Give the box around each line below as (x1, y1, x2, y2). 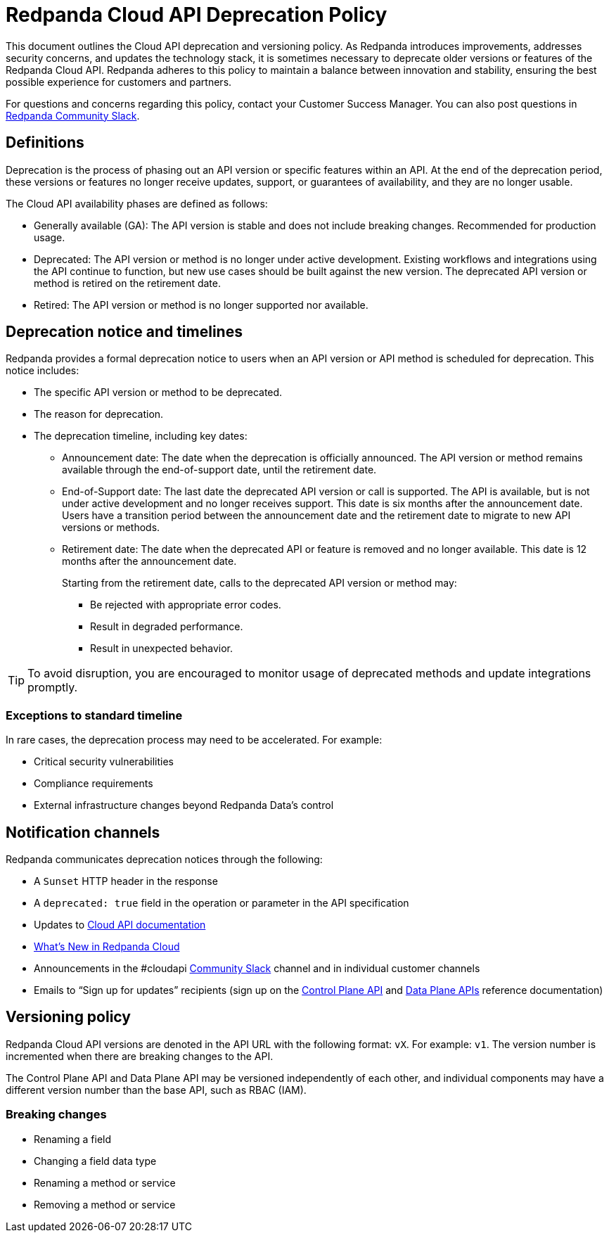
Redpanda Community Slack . (6, 109, 140, 122)
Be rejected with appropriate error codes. (90, 599, 281, 611)
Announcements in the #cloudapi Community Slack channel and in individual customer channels (34, 962, 480, 975)
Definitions (6, 134, 84, 152)
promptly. (27, 680, 78, 695)
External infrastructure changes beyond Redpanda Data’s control (34, 799, 334, 812)
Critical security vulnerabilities (34, 755, 174, 768)
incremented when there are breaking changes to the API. (6, 1049, 274, 1062)
